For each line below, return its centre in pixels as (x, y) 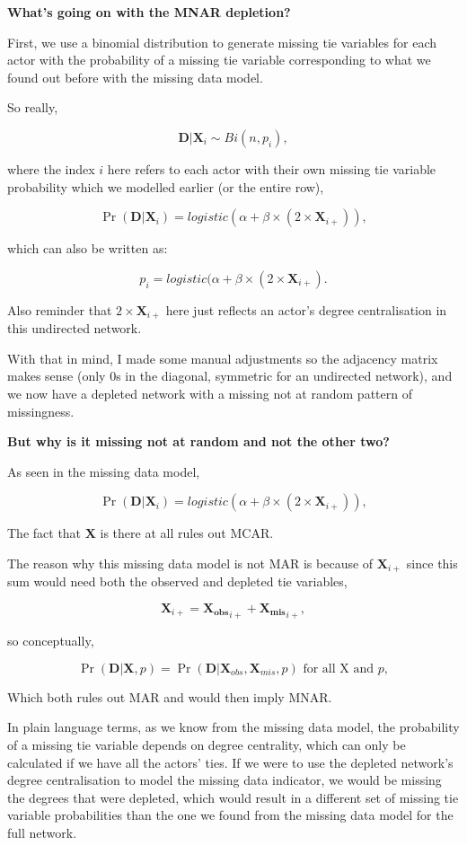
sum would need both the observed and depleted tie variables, (177, 581)
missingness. (41, 411)
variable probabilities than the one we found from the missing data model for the (230, 815)
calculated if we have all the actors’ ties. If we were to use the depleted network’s (230, 762)
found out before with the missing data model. (135, 77)
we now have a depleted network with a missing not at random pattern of (210, 393)
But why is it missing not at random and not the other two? (198, 441)
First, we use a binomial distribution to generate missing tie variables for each (222, 42)
